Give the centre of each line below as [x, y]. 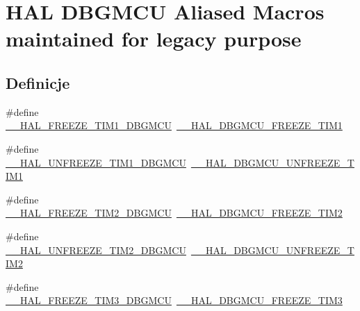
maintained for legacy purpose [154, 39]
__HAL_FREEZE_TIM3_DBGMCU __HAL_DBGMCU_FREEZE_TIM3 [174, 300]
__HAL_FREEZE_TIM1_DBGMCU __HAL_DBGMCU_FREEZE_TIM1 [174, 125]
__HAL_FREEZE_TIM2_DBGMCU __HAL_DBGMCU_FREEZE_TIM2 [174, 213]
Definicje [38, 82]
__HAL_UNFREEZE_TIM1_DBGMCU [96, 162]
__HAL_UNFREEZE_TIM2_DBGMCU [96, 250]
